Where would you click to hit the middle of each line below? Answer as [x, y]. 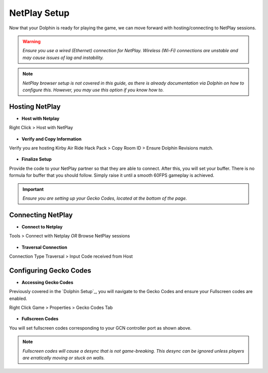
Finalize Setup [37, 159]
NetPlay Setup [39, 13]
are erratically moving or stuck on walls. [64, 358]
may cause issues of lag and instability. [63, 58]
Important [33, 189]
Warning [32, 41]
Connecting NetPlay [41, 215]
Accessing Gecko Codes [48, 282]
